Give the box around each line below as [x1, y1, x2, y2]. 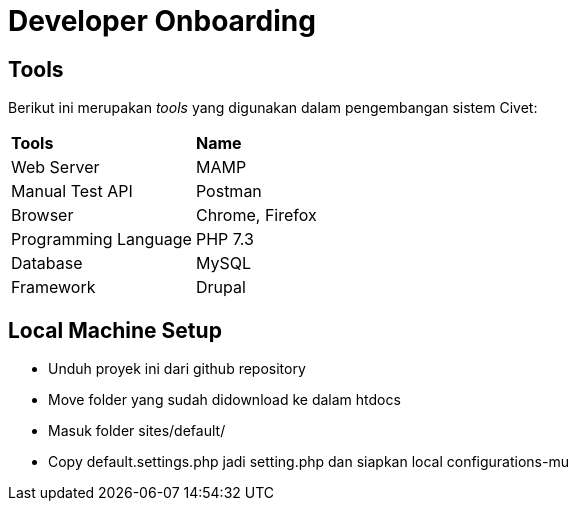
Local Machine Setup [8, 317, 222, 343]
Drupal [195, 277, 246, 298]
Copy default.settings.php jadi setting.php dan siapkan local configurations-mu [48, 453, 569, 471]
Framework [11, 277, 96, 298]
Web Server [11, 157, 100, 178]
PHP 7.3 [195, 229, 254, 250]
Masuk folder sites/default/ [48, 422, 226, 440]
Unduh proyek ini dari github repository [48, 360, 306, 378]
